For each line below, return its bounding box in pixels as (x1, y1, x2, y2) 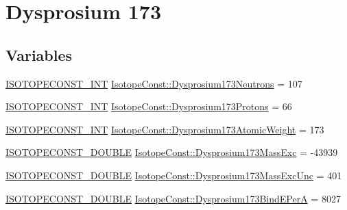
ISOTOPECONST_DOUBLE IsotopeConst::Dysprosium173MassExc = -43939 (5, 145, 338, 159)
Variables (5, 44, 73, 65)
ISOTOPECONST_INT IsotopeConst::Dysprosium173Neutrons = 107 (5, 76, 302, 90)
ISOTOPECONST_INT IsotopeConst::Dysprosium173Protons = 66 (5, 99, 292, 114)
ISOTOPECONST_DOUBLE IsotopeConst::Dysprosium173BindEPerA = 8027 (5, 191, 341, 205)
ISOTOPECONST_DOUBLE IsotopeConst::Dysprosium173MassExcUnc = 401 (5, 168, 342, 182)
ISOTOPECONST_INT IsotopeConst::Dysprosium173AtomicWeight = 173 (5, 122, 324, 136)
